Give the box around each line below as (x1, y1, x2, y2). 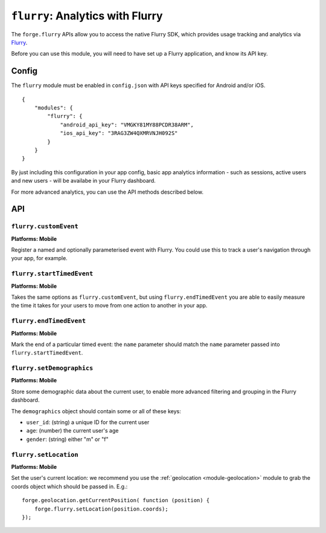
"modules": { (34, 105, 73, 111)
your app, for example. (11, 255, 68, 262)
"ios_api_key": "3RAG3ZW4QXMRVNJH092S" (60, 130, 178, 137)
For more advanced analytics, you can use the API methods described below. (11, 188, 203, 195)
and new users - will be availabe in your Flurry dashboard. (11, 177, 156, 185)
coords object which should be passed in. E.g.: (11, 483, 128, 490)
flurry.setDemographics (11, 364, 94, 372)
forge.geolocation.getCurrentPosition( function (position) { (22, 497, 210, 504)
